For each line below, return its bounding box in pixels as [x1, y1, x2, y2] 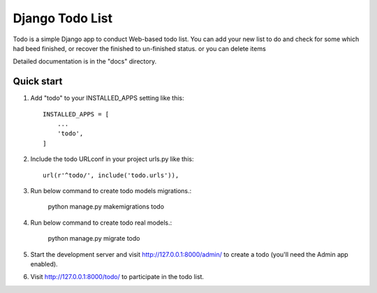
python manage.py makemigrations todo [47, 202, 164, 211]
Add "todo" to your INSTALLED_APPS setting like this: [30, 94, 184, 103]
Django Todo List [13, 10, 113, 26]
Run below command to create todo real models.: [30, 218, 172, 227]
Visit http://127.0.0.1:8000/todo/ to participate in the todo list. [30, 273, 205, 281]
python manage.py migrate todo [47, 234, 140, 243]
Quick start [13, 75, 63, 87]
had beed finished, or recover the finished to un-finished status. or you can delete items [13, 44, 267, 52]
